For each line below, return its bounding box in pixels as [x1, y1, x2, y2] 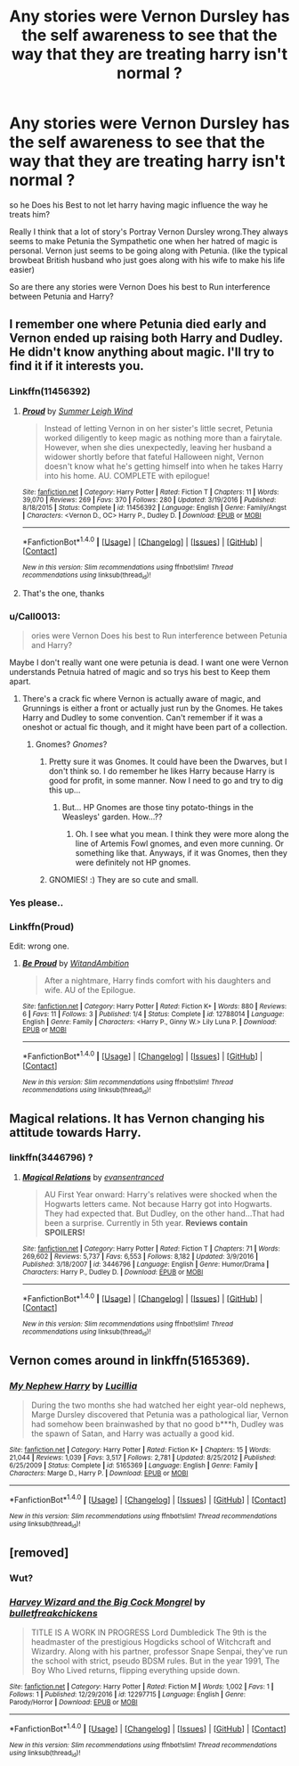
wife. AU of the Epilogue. [44, 985, 136, 996]
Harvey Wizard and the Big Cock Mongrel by [9, 1596, 206, 1608]
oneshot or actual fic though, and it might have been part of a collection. [21, 721, 287, 732]
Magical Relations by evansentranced [21, 1171, 165, 1182]
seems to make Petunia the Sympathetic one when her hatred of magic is [9, 235, 278, 246]
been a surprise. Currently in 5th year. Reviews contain [44, 1217, 248, 1228]
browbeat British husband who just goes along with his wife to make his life [9, 254, 286, 265]
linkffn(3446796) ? [9, 1152, 93, 1164]
